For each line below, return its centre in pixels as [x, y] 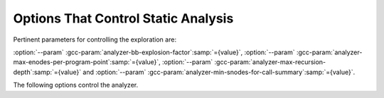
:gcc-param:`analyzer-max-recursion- [270, 62]
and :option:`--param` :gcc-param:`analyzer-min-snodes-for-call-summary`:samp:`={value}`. [219, 72]
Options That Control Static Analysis [123, 18]
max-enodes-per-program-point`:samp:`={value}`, [87, 62]
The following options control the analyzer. [76, 85]
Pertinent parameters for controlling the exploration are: [95, 39]
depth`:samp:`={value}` [47, 72]
